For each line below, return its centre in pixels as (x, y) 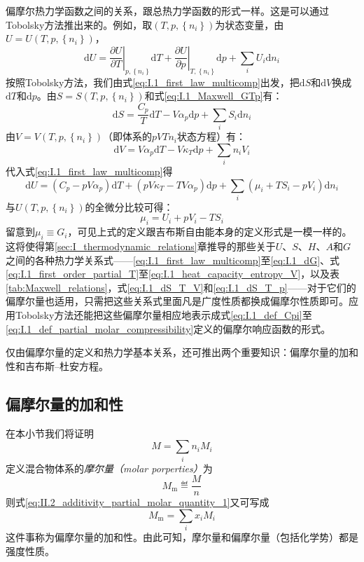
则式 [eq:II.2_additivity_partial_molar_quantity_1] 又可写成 (138, 502)
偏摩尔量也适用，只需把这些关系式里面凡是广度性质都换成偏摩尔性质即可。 (177, 301)
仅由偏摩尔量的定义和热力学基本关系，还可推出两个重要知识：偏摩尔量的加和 (182, 352)
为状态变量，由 (250, 24)
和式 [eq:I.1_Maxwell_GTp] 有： (213, 96)
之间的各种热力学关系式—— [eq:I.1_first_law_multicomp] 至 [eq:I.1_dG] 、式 (173, 260)
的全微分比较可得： (129, 206)
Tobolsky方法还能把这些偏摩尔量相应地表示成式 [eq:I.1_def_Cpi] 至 (163, 315)
